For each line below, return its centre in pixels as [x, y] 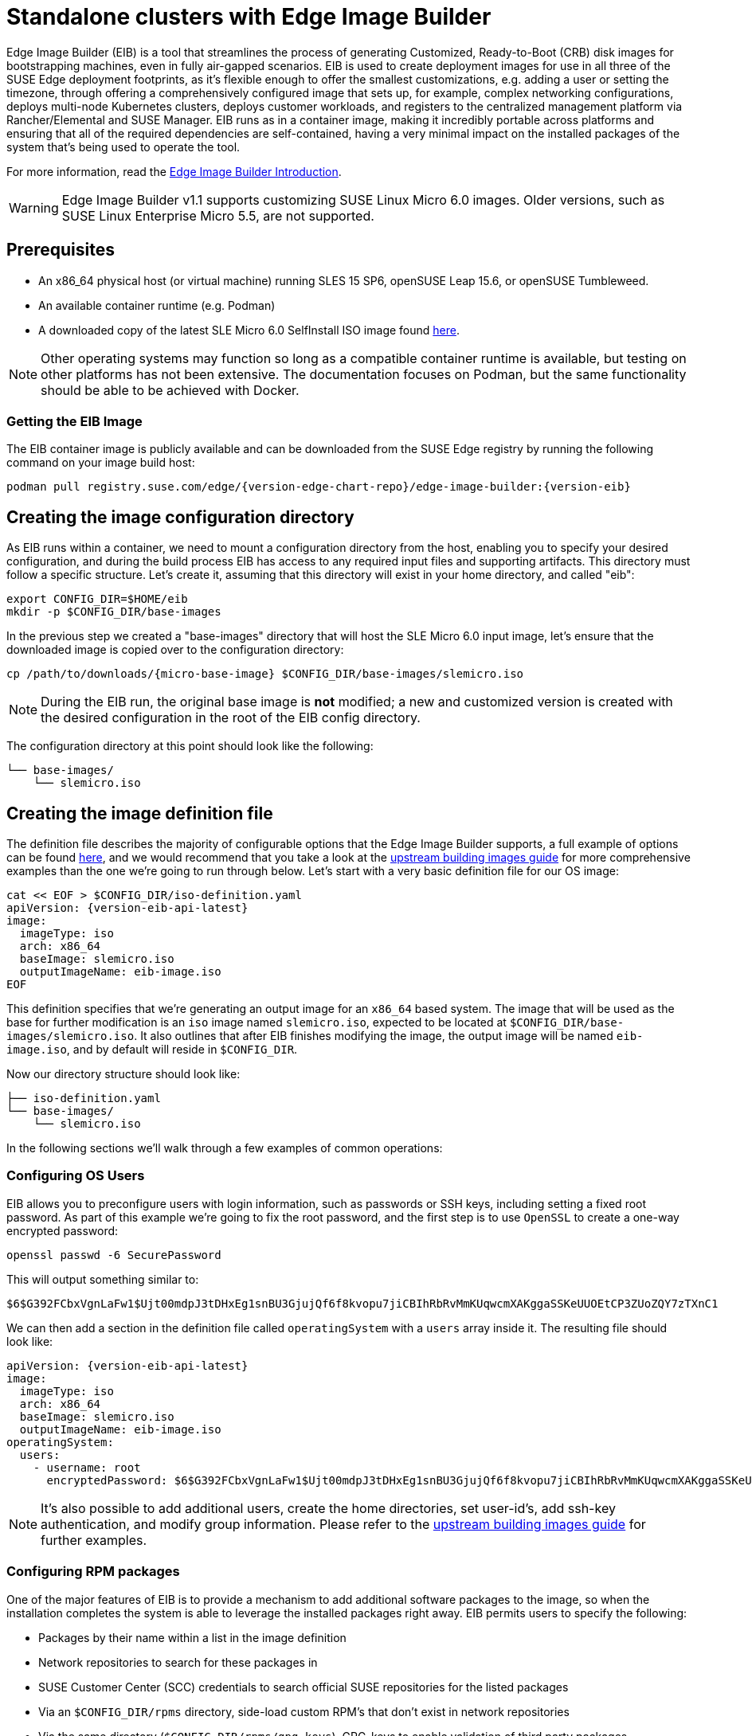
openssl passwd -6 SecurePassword [114, 1255]
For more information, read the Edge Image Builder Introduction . [174, 171]
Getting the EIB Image [74, 421]
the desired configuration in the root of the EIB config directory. [231, 718]
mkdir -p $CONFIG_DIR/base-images [114, 612]
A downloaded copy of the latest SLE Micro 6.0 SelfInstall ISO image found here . [249, 330]
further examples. [94, 1540]
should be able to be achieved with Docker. [170, 390]
